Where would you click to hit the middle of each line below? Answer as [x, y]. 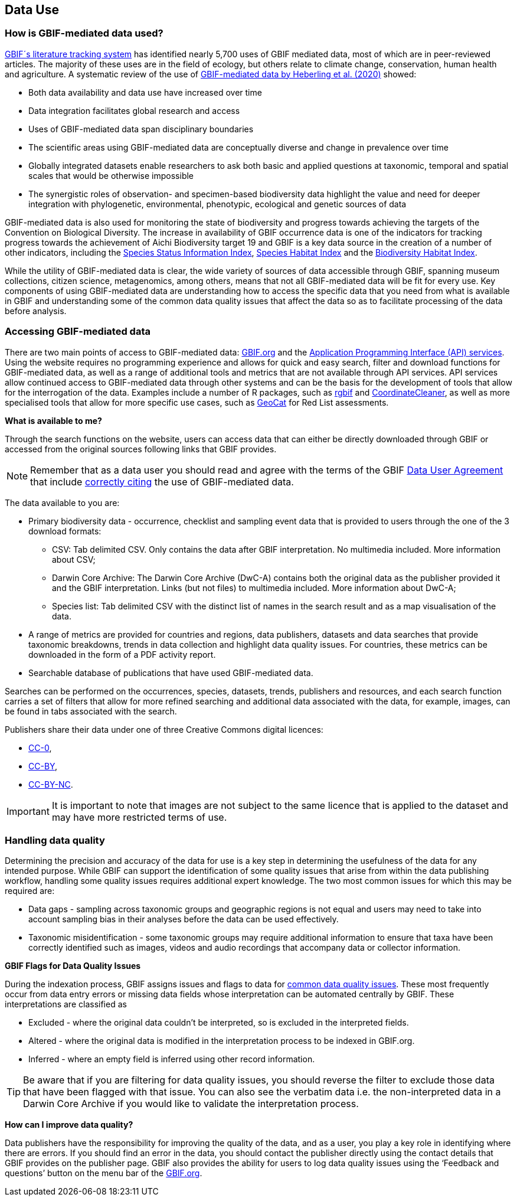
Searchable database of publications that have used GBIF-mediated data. [171, 673]
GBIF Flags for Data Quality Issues [73, 966]
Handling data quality [55, 840]
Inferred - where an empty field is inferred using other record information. [172, 1059]
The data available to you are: [62, 502]
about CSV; [74, 559]
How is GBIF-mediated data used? [84, 33]
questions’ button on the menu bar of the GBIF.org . [104, 1173]
